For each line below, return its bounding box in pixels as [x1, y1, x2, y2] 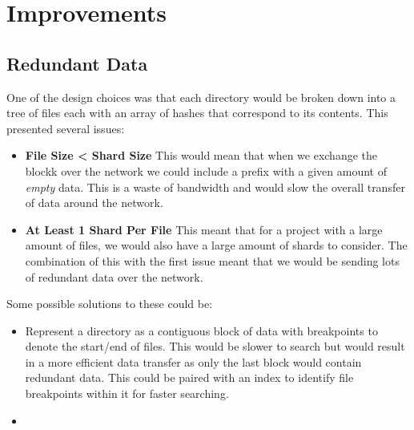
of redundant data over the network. [25, 268, 203, 285]
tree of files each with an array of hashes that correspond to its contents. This [6, 104, 388, 121]
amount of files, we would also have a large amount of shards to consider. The [25, 237, 408, 254]
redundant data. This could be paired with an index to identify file [25, 369, 354, 386]
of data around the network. [25, 194, 163, 211]
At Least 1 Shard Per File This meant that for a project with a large [25, 221, 383, 237]
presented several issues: [6, 120, 125, 136]
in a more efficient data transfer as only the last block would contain [25, 353, 362, 370]
